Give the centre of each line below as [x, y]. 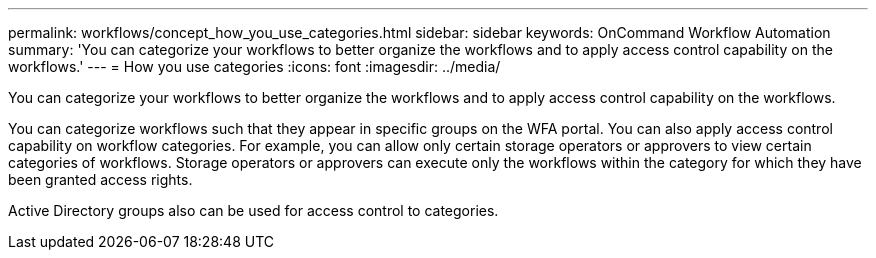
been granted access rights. [100, 179]
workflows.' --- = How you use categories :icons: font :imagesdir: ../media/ [254, 66]
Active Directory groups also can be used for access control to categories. [253, 210]
